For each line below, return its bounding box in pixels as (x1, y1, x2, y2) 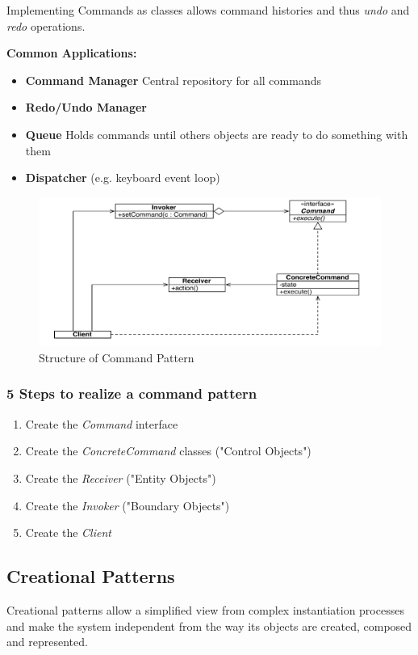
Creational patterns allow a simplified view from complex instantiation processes (6, 601, 404, 618)
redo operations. (6, 17, 86, 34)
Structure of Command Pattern (39, 349, 194, 366)
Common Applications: (6, 44, 137, 61)
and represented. (6, 633, 88, 650)
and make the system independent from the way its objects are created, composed (6, 617, 412, 634)
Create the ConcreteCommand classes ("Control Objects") (25, 442, 311, 459)
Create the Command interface (25, 415, 178, 432)
